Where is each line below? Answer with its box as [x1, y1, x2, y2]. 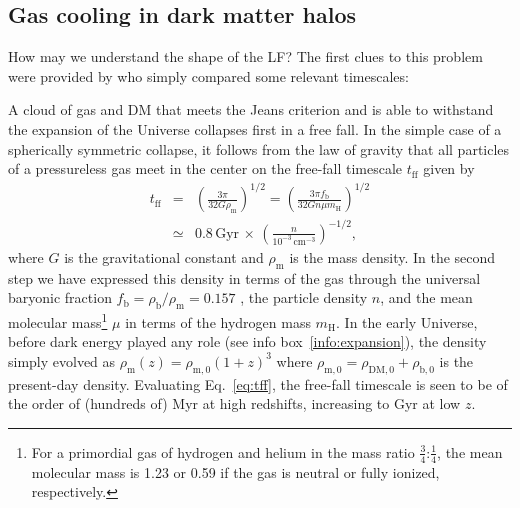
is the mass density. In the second [289, 246, 496, 267]
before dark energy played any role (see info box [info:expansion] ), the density [8, 331, 487, 352]
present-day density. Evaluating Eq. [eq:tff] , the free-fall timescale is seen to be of [8, 373, 508, 394]
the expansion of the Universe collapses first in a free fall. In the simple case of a [8, 118, 502, 139]
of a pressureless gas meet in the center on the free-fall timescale [8, 158, 403, 179]
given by [423, 158, 475, 179]
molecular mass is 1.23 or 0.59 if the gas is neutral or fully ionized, [31, 461, 440, 482]
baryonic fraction [8, 287, 112, 308]
